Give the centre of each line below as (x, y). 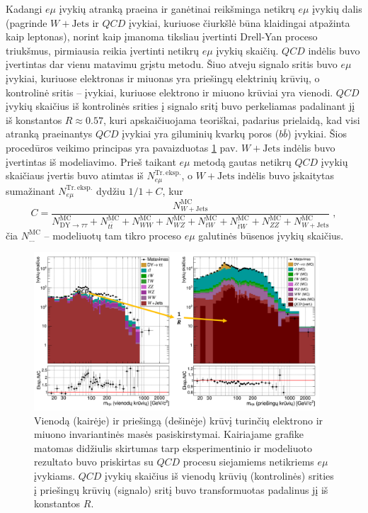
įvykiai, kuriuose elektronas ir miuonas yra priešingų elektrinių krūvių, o (163, 78)
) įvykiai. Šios (317, 134)
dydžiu (110, 190)
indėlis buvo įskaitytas (286, 175)
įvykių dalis (337, 9)
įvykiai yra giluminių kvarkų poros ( (201, 134)
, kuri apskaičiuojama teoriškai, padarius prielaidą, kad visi (231, 119)
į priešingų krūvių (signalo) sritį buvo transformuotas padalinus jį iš (181, 489)
